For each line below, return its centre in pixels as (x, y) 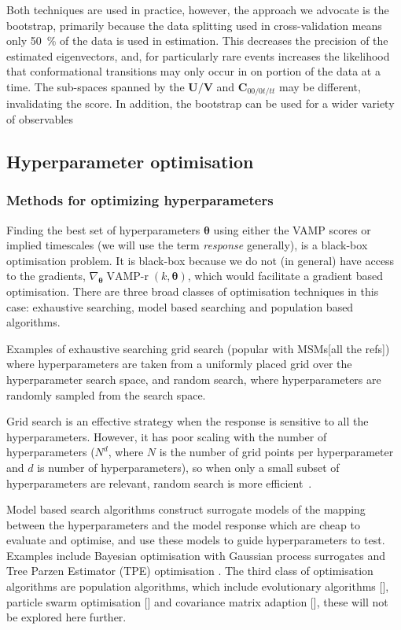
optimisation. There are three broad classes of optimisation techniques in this (193, 291)
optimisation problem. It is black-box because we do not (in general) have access (200, 260)
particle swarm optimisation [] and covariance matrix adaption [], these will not (197, 601)
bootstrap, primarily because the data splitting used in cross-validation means (194, 25)
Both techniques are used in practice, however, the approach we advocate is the (198, 9)
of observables (40, 119)
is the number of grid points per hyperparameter (276, 452)
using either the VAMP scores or (292, 229)
